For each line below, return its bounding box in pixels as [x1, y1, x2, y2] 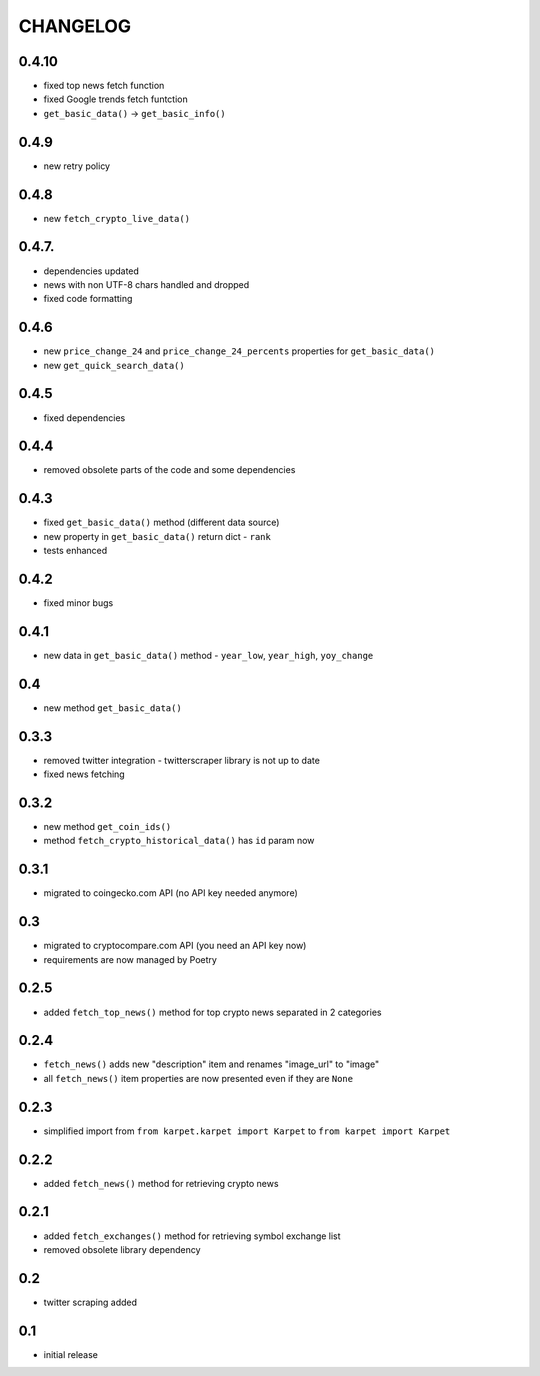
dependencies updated [43, 265, 140, 277]
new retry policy [43, 160, 110, 172]
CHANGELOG [18, 15, 132, 37]
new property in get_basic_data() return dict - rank [43, 530, 272, 542]
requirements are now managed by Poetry [43, 953, 217, 965]
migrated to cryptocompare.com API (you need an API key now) [43, 940, 307, 952]
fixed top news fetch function [43, 80, 165, 92]
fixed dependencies [43, 411, 126, 424]
